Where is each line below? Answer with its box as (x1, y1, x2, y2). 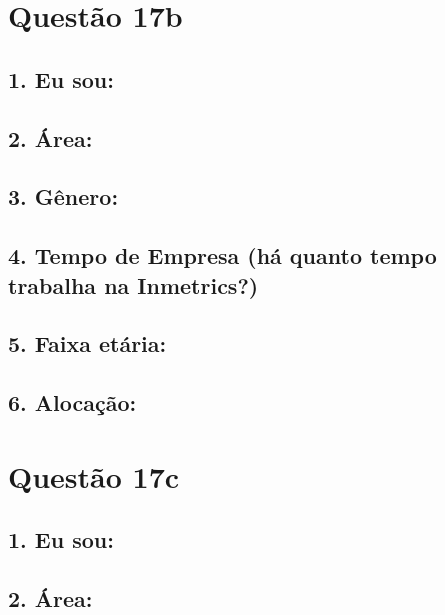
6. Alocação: (8, 387, 137, 418)
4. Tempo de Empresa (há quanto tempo (8, 240, 437, 271)
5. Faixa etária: (8, 328, 167, 359)
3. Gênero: (8, 181, 119, 212)
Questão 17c (8, 455, 180, 496)
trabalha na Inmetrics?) (8, 269, 259, 300)
